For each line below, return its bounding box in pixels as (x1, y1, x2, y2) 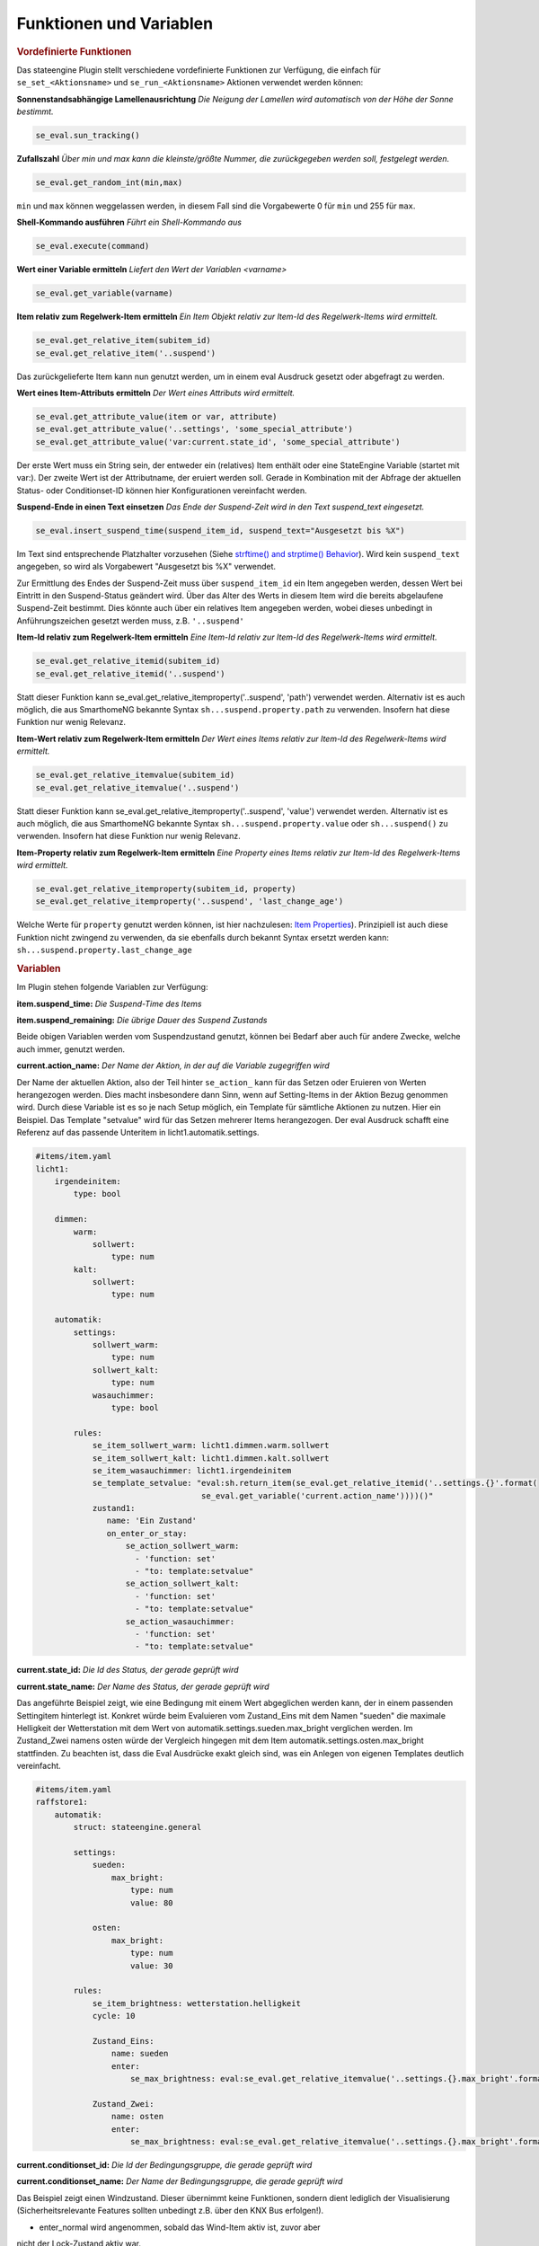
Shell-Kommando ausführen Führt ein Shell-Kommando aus (16, 217, 243, 228)
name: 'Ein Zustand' (106, 1516, 198, 1526)
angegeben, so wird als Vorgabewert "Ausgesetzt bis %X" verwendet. (16, 561, 277, 572)
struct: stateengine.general (73, 1822, 202, 1833)
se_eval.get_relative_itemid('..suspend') (35, 668, 225, 678)
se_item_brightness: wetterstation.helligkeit (92, 1998, 301, 2008)
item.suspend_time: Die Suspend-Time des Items (16, 998, 202, 1009)
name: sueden (110, 2048, 169, 2059)
